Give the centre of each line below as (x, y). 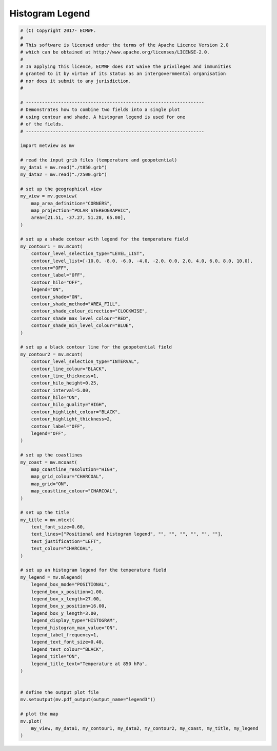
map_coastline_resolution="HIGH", (74, 469)
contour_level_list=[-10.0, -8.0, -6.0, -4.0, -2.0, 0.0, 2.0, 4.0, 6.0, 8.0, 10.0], (142, 261)
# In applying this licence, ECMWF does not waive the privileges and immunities (126, 67)
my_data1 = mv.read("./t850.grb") (64, 167)
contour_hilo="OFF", (57, 282)
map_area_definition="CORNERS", (72, 203)
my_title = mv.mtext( (47, 520)
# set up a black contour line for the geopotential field (96, 347)
